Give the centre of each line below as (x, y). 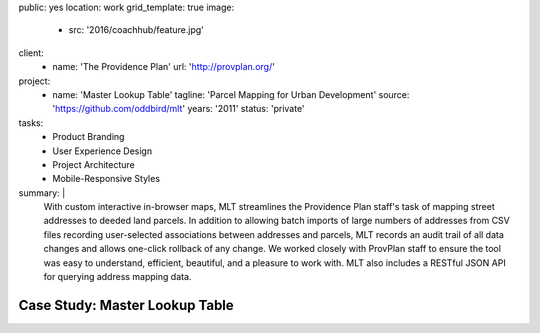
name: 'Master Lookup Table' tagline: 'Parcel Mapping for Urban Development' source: (231, 94)
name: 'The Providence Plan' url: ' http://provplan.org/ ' (163, 67)
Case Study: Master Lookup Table (126, 305)
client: (31, 52)
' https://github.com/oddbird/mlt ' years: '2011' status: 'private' (178, 109)
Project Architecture (93, 164)
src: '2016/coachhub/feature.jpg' (136, 30)
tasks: (31, 122)
